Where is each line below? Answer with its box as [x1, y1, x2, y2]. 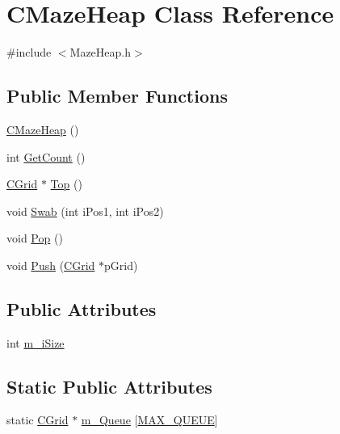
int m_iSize [6, 334, 65, 351]
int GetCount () [6, 148, 86, 165]
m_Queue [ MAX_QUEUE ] [81, 411, 218, 428]
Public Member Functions [6, 83, 228, 108]
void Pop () [6, 230, 63, 246]
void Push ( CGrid [6, 256, 95, 273]
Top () [50, 175, 82, 192]
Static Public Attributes [6, 373, 212, 398]
